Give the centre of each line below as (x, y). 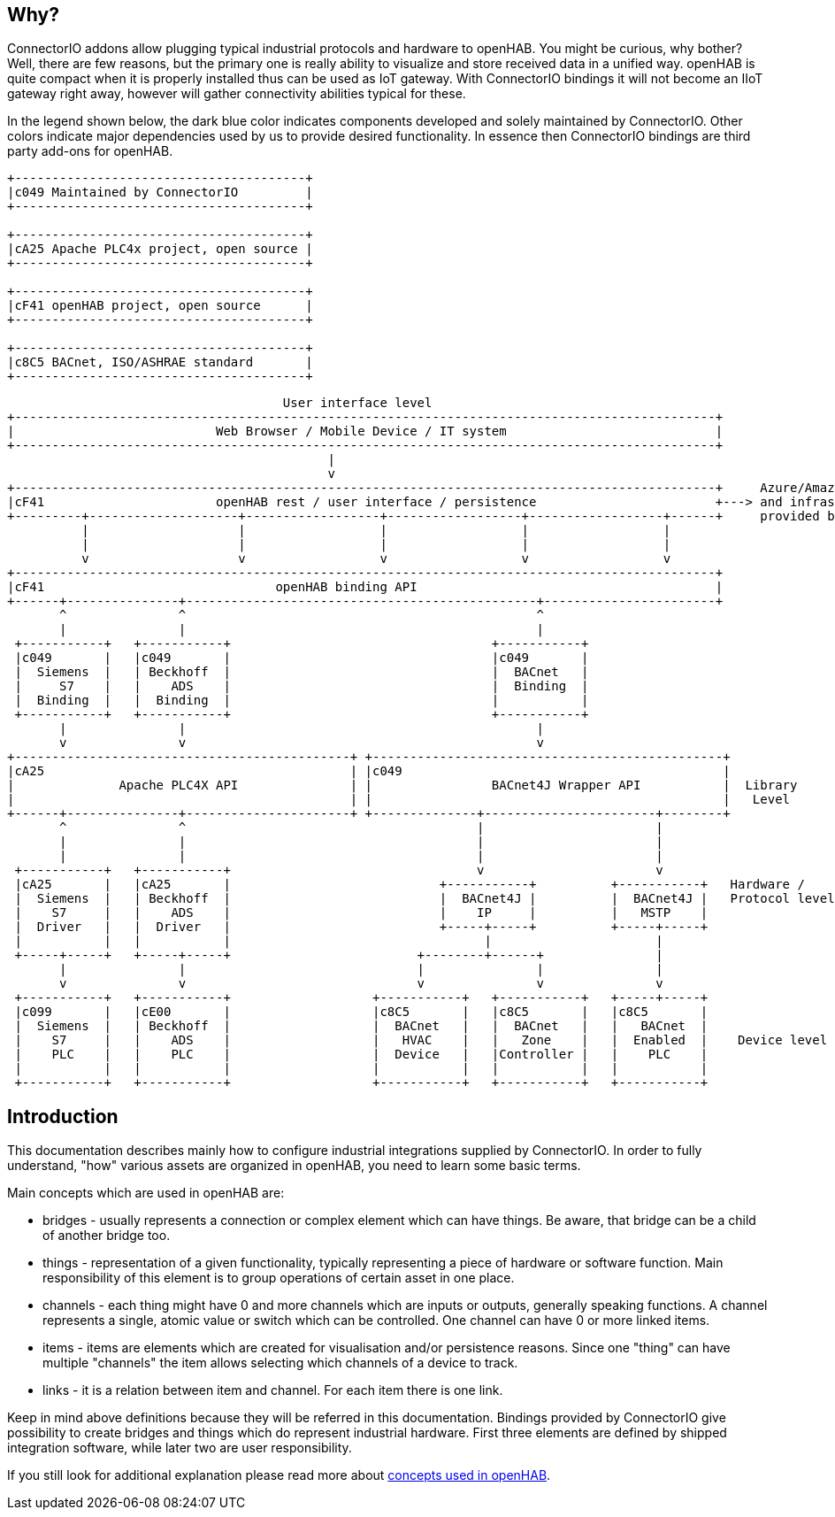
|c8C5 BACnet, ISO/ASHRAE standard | (160, 362)
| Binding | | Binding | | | (302, 701)
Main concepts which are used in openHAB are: (146, 1193)
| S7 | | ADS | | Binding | (302, 686)
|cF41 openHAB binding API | (365, 587)
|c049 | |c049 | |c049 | (302, 658)
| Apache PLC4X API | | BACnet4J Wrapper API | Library (402, 785)
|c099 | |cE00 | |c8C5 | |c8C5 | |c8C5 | (361, 1012)
